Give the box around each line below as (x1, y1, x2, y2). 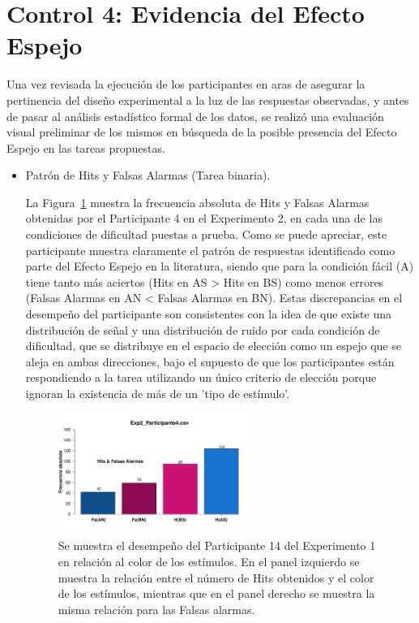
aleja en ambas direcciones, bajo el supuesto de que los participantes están (25, 353, 395, 370)
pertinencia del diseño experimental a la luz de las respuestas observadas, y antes (6, 91, 409, 108)
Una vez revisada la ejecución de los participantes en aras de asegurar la (6, 76, 366, 93)
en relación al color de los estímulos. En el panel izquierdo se (58, 553, 360, 570)
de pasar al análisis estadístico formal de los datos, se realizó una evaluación (6, 107, 384, 124)
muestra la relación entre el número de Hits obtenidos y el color (58, 569, 374, 586)
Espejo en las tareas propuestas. (6, 139, 165, 156)
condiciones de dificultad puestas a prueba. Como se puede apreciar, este (25, 226, 387, 243)
